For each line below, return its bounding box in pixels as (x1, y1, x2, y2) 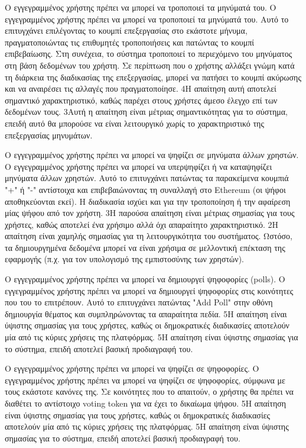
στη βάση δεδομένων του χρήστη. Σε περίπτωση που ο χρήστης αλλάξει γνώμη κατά (5, 59, 295, 71)
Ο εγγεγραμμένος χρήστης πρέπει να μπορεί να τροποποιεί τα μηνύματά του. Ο (5, 1, 276, 13)
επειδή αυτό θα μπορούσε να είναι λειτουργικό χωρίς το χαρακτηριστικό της (5, 117, 264, 129)
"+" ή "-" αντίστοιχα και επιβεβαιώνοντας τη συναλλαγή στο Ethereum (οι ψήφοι (5, 183, 286, 195)
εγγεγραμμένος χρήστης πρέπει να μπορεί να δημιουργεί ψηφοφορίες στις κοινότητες (5, 284, 294, 296)
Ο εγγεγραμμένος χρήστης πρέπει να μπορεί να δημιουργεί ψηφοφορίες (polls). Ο (5, 273, 285, 285)
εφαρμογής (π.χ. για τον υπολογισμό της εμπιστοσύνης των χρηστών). (5, 253, 244, 265)
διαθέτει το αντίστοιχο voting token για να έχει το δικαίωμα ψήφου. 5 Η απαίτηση (5, 397, 287, 409)
